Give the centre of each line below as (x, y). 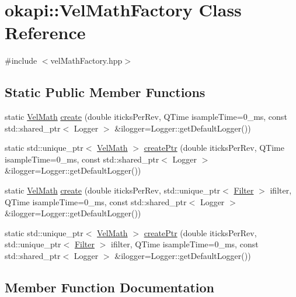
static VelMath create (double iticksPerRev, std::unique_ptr (113, 190)
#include (21, 61)
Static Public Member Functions (105, 92)
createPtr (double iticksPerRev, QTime (214, 148)
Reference (45, 32)
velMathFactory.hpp (86, 61)
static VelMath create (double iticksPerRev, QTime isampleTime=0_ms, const (146, 117)
